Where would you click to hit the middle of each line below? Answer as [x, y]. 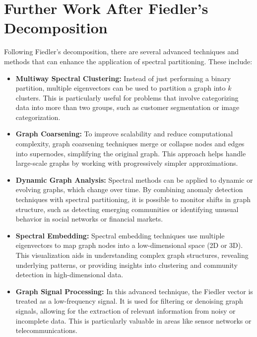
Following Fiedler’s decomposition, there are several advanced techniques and [121, 52]
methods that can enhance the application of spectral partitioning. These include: [128, 61]
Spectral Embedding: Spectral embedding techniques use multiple [120, 235]
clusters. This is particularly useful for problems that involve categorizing [127, 97]
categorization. [38, 117]
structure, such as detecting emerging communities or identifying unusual [127, 209]
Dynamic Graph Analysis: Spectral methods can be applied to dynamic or [134, 179]
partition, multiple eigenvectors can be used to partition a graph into [121, 88]
